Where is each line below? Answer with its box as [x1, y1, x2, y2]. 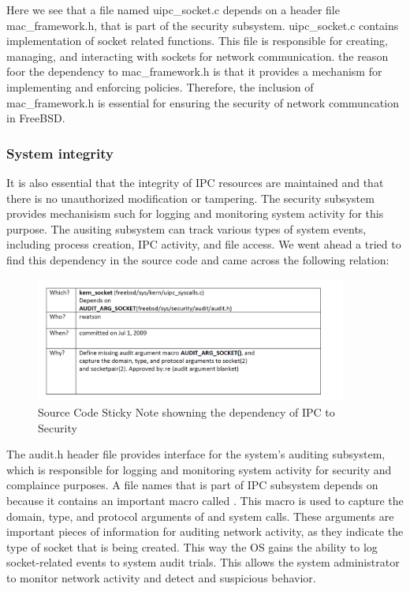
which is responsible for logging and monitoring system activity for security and [6, 461, 392, 477]
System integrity [6, 143, 114, 163]
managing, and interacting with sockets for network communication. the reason [6, 47, 389, 64]
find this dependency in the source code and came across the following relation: [6, 251, 389, 267]
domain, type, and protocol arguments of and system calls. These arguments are [6, 507, 394, 524]
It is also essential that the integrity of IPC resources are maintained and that [6, 174, 384, 190]
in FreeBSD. [6, 110, 65, 126]
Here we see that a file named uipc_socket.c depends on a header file [6, 2, 340, 17]
